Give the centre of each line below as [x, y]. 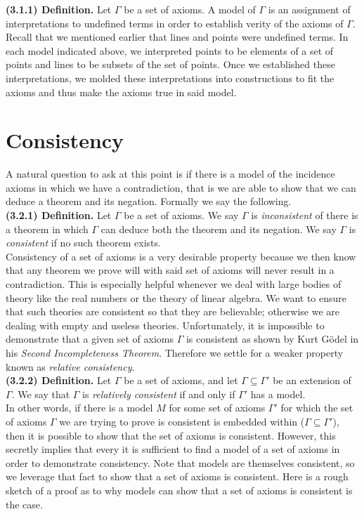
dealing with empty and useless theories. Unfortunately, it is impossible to [165, 325]
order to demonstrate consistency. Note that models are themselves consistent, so [180, 462]
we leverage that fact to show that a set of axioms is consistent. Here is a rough [177, 476]
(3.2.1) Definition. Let [59, 215]
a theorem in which [47, 229]
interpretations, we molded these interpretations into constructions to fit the [170, 78]
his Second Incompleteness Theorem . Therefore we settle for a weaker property [175, 352]
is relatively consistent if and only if [159, 394]
